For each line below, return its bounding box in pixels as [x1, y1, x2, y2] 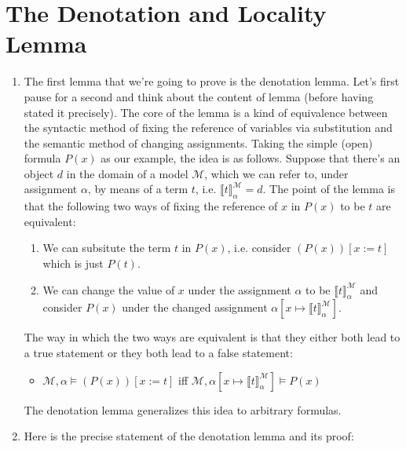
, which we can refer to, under [204, 165, 349, 181]
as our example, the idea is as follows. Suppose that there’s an [101, 150, 401, 166]
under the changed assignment [122, 299, 268, 316]
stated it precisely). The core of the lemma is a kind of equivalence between [24, 104, 388, 120]
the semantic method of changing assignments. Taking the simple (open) [24, 134, 373, 151]
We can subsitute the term [42, 239, 171, 256]
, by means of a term [87, 181, 188, 197]
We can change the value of [42, 281, 175, 298]
